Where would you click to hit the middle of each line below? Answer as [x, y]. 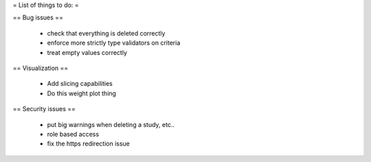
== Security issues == [44, 109]
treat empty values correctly [87, 52]
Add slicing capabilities [80, 84]
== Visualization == [41, 68]
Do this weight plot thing [82, 93]
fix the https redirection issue [88, 143]
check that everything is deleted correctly [106, 33]
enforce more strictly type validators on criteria [114, 43]
